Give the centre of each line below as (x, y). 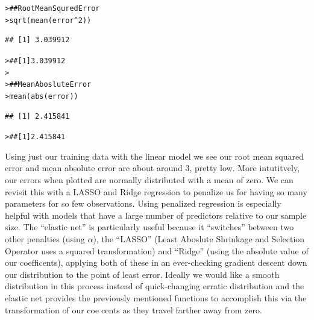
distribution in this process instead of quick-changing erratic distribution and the (155, 286)
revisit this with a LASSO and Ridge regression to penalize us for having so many (156, 191)
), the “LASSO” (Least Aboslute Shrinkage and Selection (199, 238)
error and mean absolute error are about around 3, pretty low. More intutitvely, (152, 168)
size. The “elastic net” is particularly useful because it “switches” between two (149, 227)
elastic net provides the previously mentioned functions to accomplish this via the (156, 297)
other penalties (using (45, 238)
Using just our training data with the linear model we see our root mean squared (154, 156)
